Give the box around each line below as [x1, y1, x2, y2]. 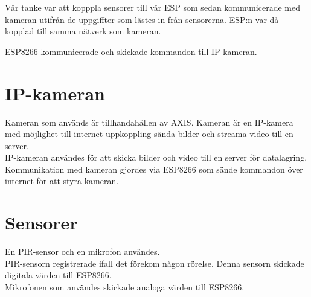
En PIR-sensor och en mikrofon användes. [5, 245, 160, 258]
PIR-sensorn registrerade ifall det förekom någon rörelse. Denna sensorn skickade [5, 257, 304, 269]
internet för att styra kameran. [5, 174, 119, 187]
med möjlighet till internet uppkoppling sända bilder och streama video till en [5, 127, 293, 140]
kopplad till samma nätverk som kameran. [5, 25, 161, 37]
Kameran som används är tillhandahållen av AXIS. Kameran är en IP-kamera [5, 115, 293, 128]
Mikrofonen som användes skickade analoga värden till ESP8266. [5, 280, 245, 293]
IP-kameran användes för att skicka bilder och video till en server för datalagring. [5, 151, 307, 164]
